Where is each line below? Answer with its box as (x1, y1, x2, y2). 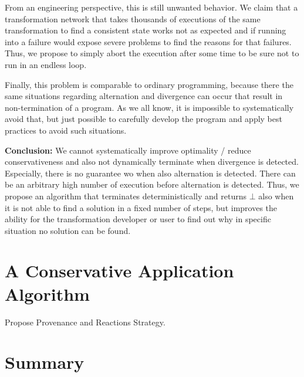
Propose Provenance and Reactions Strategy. (5, 315, 165, 328)
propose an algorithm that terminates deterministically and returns (5, 189, 247, 202)
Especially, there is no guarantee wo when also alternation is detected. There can (5, 167, 296, 179)
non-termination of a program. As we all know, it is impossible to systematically (5, 101, 294, 113)
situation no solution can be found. (5, 224, 131, 236)
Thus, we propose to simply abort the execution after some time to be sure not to (5, 47, 299, 59)
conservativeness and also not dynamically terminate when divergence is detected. (5, 155, 299, 168)
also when (258, 189, 294, 202)
